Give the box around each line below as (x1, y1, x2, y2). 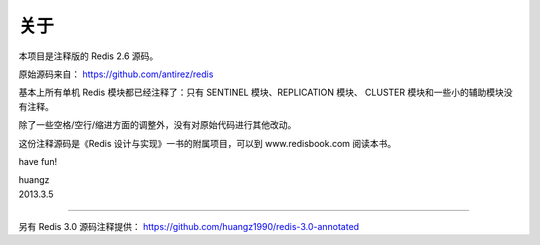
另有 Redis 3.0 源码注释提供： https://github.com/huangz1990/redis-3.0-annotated (18, 221, 360, 233)
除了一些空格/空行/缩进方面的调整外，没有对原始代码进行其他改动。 (18, 119, 297, 131)
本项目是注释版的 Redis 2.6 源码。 (18, 50, 159, 62)
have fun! (18, 155, 58, 167)
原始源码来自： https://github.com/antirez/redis (18, 68, 214, 80)
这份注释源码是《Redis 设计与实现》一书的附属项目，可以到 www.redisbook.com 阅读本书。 (18, 137, 397, 149)
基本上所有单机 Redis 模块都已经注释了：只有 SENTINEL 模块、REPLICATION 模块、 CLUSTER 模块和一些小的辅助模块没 (18, 86, 513, 99)
